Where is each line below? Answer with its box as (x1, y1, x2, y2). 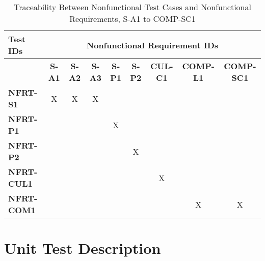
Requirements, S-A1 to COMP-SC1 (69, 13, 196, 24)
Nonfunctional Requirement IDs (86, 39, 219, 51)
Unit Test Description (4, 238, 161, 258)
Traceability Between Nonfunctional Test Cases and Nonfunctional (14, 1, 251, 13)
